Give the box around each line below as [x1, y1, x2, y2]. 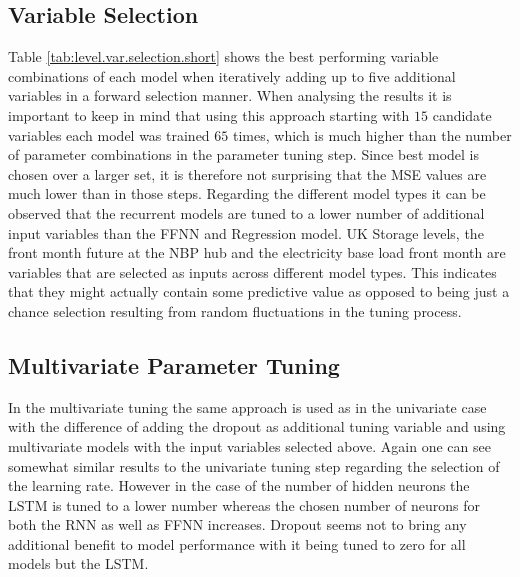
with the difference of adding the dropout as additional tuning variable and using [8, 416, 506, 437]
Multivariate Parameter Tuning [8, 349, 340, 380]
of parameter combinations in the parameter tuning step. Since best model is [8, 144, 480, 165]
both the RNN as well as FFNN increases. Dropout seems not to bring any [8, 514, 467, 535]
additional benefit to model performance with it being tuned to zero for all [8, 533, 466, 554]
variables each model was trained [8, 124, 210, 145]
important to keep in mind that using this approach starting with [8, 104, 410, 125]
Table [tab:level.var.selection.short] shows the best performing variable [8, 46, 439, 67]
